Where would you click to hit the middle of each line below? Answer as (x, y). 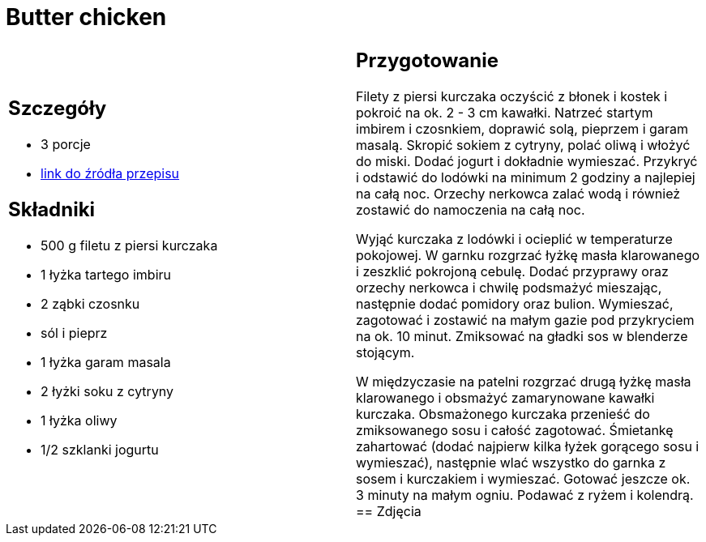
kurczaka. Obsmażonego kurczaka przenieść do (503, 414)
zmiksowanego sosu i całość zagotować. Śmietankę (515, 430)
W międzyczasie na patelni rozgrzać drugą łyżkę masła (524, 381)
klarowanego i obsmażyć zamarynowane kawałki (505, 397)
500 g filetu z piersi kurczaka (129, 246)
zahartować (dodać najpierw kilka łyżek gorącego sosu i (528, 446)
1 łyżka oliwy (79, 421)
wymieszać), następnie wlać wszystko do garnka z (511, 462)
